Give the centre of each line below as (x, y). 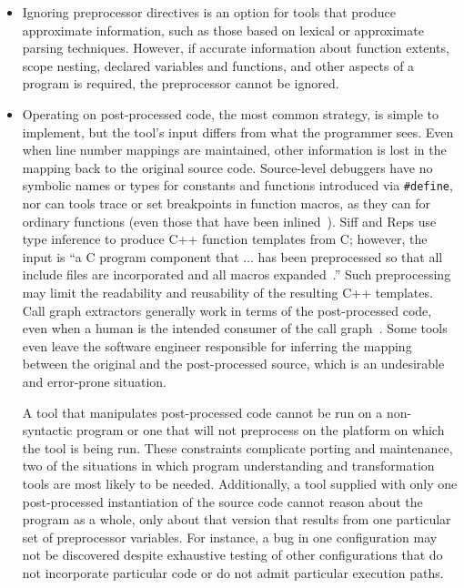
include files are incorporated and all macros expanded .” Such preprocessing (237, 274)
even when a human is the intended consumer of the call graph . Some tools (235, 328)
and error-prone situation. (94, 381)
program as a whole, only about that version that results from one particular (237, 519)
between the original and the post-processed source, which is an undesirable (233, 364)
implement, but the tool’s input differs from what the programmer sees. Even (238, 132)
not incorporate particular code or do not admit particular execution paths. (233, 572)
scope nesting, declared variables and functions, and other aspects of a (218, 65)
